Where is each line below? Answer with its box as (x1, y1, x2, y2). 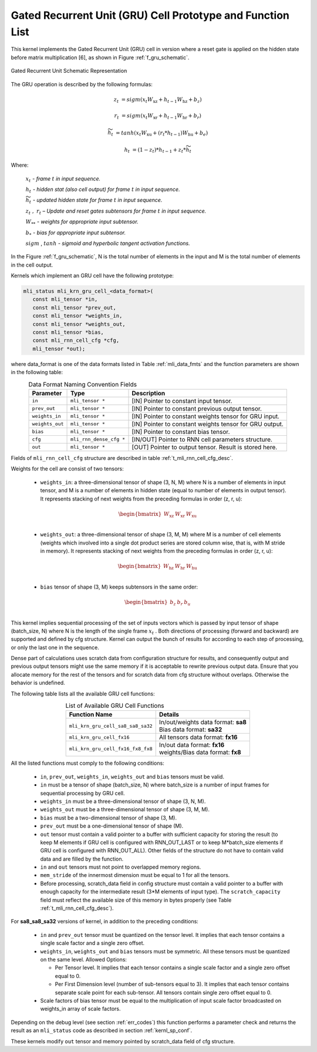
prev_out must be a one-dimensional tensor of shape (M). (40, 822, 184, 829)
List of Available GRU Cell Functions (65, 702, 164, 710)
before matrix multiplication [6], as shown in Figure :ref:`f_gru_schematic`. (11, 53, 190, 61)
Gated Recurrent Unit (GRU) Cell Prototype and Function (11, 9, 290, 22)
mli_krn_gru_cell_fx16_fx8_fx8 (69, 745, 153, 752)
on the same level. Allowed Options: (40, 956, 127, 963)
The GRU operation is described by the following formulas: (11, 80, 153, 88)
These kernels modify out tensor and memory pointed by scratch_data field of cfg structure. (11, 1037, 235, 1045)
